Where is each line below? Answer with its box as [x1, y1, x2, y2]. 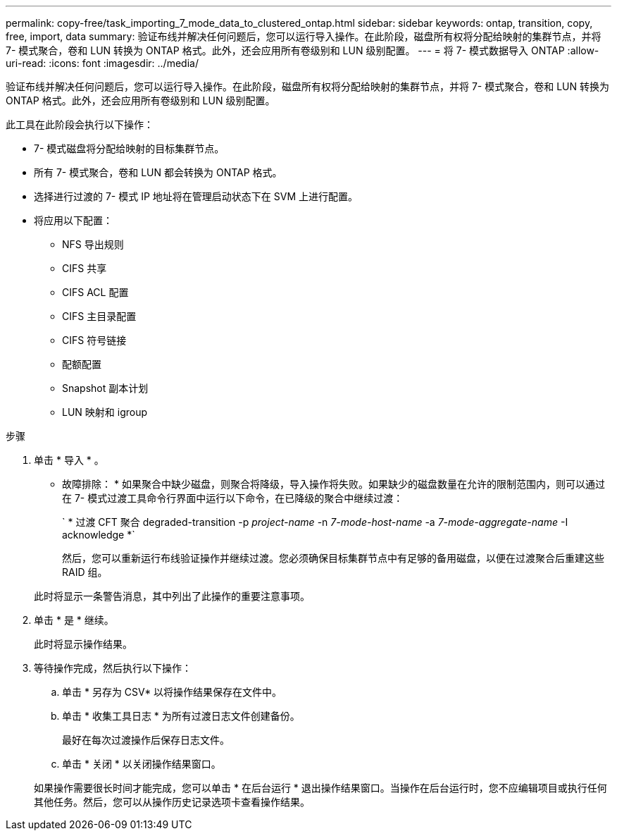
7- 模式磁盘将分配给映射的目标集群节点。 [34, 142, 225, 154]
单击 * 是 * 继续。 [34, 614, 114, 626]
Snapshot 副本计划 [62, 382, 149, 394]
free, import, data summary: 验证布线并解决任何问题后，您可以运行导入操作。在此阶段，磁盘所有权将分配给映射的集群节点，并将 [6, 30, 602, 42]
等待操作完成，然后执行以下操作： [34, 662, 192, 674]
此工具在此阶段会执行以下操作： [6, 118, 154, 130]
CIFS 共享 [62, 262, 107, 274]
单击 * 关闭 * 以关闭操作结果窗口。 [62, 758, 221, 770]
